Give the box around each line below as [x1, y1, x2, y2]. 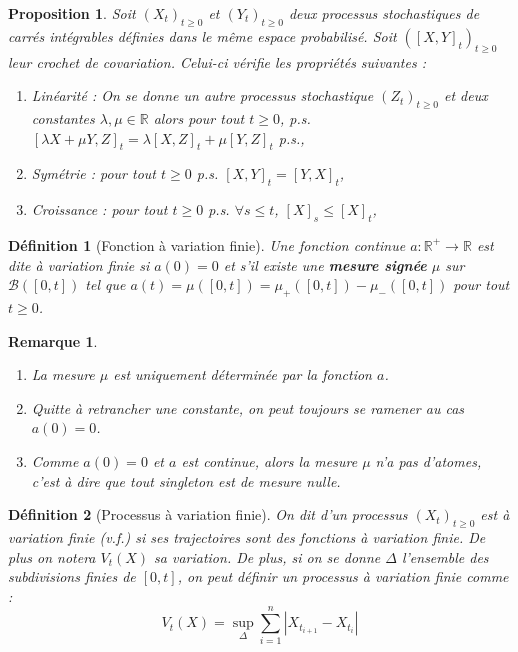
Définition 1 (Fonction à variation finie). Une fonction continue [8, 234, 406, 255]
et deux [443, 85, 488, 106]
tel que [85, 274, 126, 295]
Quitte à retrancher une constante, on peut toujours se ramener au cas [31, 397, 465, 418]
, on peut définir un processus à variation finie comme [177, 566, 509, 587]
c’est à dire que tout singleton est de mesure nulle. [31, 470, 341, 491]
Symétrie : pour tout [31, 163, 156, 184]
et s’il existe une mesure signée [223, 254, 427, 275]
